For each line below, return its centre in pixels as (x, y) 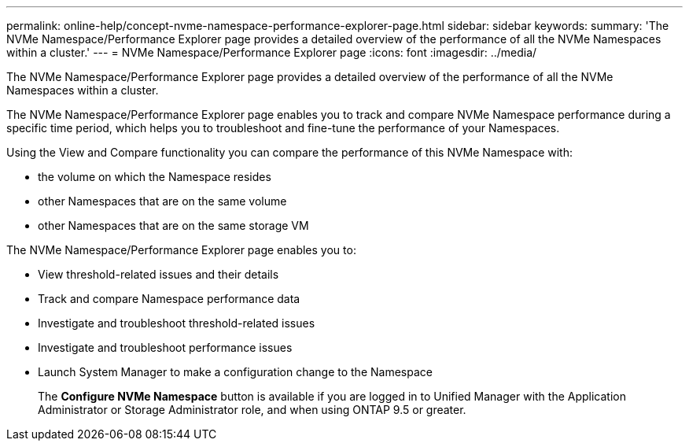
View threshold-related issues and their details (158, 274)
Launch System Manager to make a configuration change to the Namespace (235, 372)
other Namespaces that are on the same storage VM (173, 225)
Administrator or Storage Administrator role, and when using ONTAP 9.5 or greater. (252, 410)
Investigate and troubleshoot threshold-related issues (177, 323)
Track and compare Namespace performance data (169, 299)
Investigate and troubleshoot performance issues (165, 347)
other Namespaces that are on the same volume (162, 201)
